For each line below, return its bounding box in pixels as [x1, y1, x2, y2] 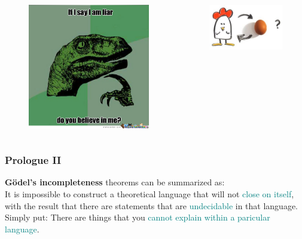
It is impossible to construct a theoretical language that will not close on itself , [5, 187, 294, 200]
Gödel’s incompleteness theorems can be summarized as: [5, 176, 225, 188]
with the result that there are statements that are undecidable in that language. [5, 199, 298, 212]
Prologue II [5, 153, 62, 167]
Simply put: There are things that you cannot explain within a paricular [5, 211, 270, 224]
